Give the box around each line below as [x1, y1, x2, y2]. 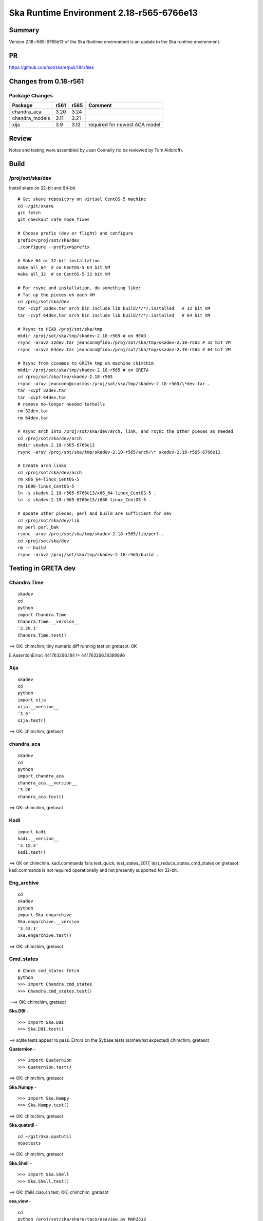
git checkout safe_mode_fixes [18, 217, 90, 222]
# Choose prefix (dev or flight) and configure [18, 231, 133, 236]
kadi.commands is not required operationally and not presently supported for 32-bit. [9, 867, 178, 873]
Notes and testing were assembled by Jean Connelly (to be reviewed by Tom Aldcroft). [9, 147, 184, 153]
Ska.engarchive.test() [18, 933, 72, 938]
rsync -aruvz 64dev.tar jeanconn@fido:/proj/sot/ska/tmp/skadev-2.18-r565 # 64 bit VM [18, 347, 231, 352]
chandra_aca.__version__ [18, 780, 77, 786]
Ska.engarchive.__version [18, 919, 80, 925]
